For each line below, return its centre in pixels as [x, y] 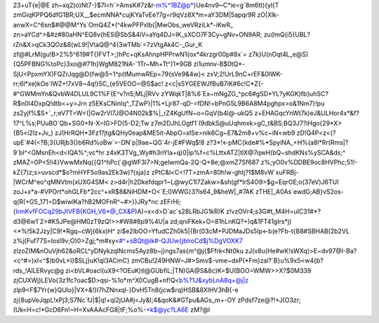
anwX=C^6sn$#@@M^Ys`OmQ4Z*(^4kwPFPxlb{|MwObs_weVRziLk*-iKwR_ [123, 25]
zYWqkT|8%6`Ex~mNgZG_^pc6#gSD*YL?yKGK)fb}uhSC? [245, 93]
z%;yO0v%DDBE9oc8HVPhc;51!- [309, 162]
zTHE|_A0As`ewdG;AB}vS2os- [299, 192]
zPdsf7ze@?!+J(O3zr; [269, 300]
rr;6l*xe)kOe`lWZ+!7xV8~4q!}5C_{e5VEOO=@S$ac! [88, 84]
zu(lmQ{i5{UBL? [287, 34]
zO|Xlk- [268, 15]
